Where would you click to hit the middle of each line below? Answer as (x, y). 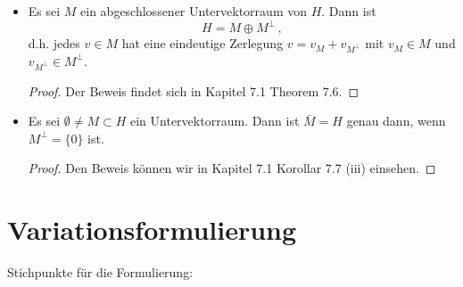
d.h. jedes (54, 43)
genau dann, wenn (396, 121)
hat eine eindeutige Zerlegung (203, 43)
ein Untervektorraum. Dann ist (215, 121)
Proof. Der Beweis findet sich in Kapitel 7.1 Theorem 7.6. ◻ (194, 90)
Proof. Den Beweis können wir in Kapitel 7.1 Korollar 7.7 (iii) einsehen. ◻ (232, 168)
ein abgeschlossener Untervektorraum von (194, 11)
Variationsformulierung (152, 230)
